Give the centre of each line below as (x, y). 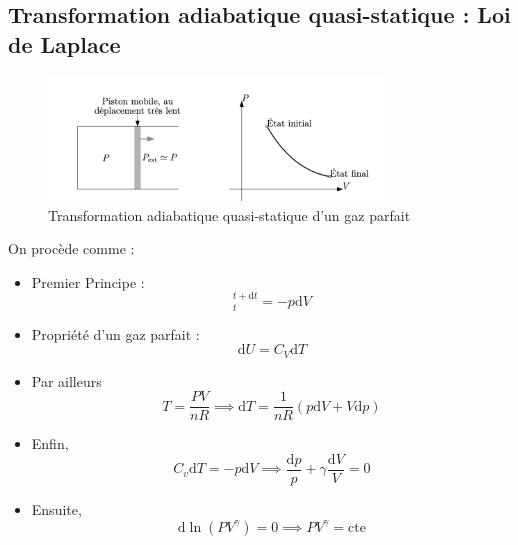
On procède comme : (71, 248)
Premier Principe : (88, 281)
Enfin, (50, 443)
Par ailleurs (66, 380)
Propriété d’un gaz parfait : (115, 333)
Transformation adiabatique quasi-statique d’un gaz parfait (229, 214)
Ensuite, (56, 508)
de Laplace (64, 43)
